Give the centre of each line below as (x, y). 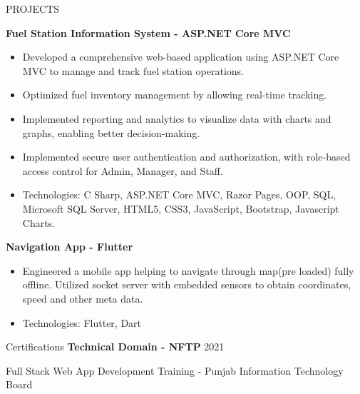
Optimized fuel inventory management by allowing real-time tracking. (175, 95)
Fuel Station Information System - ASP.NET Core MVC (148, 32)
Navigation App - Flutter (70, 247)
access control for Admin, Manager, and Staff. (123, 170)
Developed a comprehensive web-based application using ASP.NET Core (181, 57)
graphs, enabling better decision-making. (111, 132)
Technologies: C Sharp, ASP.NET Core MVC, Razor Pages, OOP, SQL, (179, 195)
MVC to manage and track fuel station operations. (133, 70)
